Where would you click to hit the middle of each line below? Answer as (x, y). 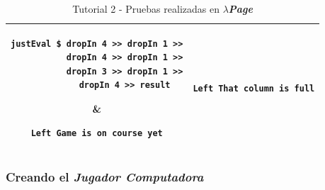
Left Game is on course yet (97, 133)
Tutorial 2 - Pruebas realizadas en (146, 9)
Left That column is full (254, 88)
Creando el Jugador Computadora (105, 176)
